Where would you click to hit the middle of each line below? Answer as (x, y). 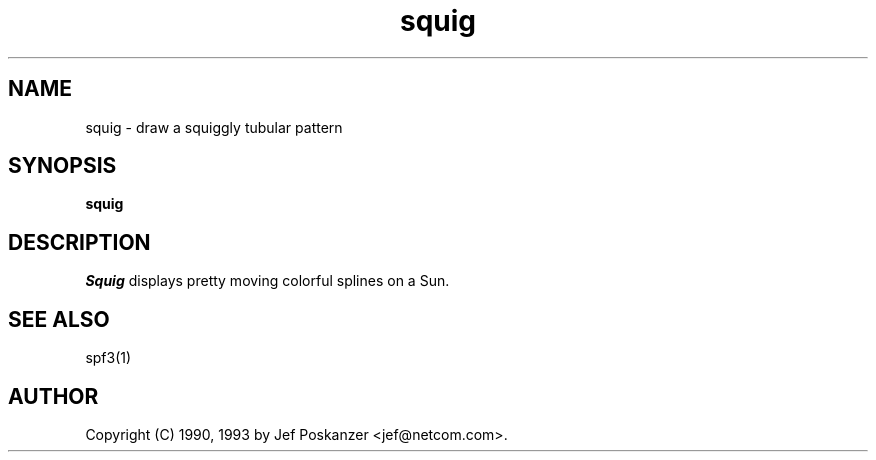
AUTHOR (53, 396)
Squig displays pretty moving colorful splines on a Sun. (267, 281)
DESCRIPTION (79, 242)
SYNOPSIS (62, 166)
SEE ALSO (59, 319)
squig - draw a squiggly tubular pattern (214, 127)
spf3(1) (108, 358)
